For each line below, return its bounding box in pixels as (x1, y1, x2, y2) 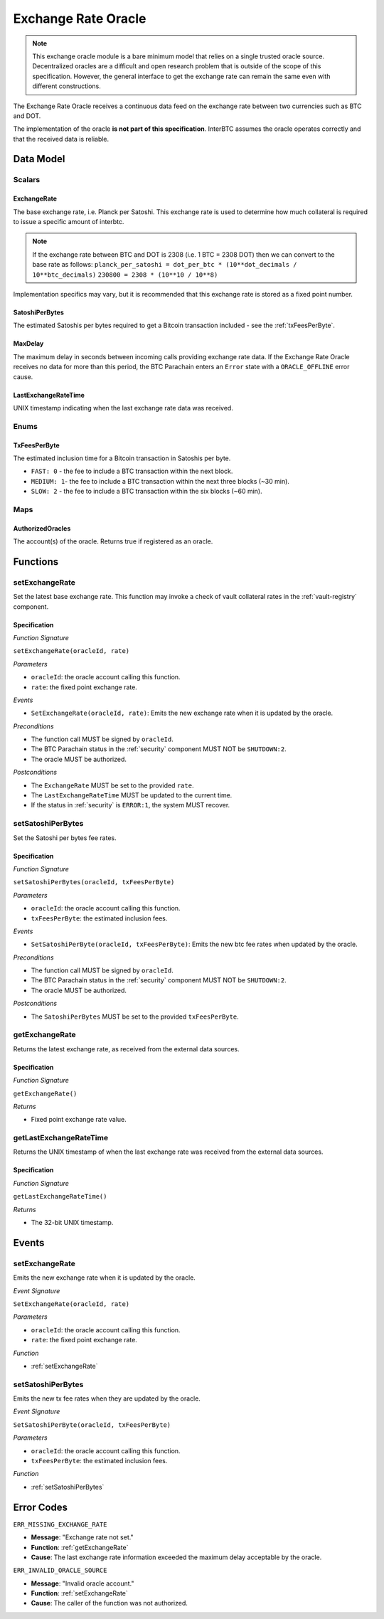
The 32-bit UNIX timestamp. (31, 1219, 114, 1227)
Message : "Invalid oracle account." (31, 1579, 134, 1588)
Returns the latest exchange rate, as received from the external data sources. (13, 1044, 240, 1053)
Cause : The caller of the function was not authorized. (31, 1599, 188, 1608)
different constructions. (32, 82, 101, 90)
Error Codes (13, 1501, 68, 1513)
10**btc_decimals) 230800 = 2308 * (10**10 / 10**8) (32, 270, 218, 279)
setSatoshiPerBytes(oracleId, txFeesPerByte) (13, 878, 175, 886)
